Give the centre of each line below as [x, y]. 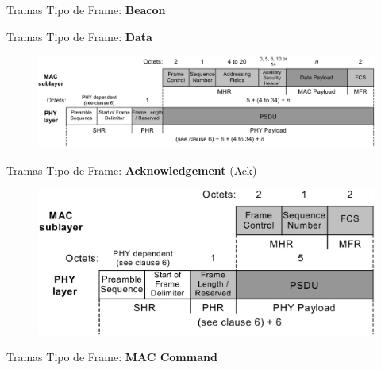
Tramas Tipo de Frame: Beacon [86, 10]
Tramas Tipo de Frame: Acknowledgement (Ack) [132, 170]
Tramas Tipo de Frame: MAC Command [112, 357]
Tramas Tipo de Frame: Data [79, 36]
